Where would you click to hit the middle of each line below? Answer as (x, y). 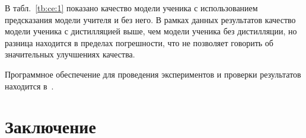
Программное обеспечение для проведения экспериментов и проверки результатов (153, 74)
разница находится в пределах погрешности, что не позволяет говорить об (139, 42)
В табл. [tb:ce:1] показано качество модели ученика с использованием (131, 8)
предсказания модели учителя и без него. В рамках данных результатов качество (150, 19)
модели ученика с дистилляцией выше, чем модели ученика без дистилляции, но (151, 31)
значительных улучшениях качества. (70, 54)
